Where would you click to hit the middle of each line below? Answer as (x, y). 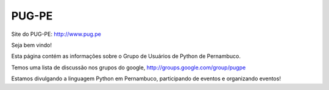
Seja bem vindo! (31, 45)
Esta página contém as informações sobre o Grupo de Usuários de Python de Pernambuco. (126, 56)
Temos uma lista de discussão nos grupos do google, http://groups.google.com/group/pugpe (129, 67)
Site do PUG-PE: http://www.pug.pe (56, 34)
